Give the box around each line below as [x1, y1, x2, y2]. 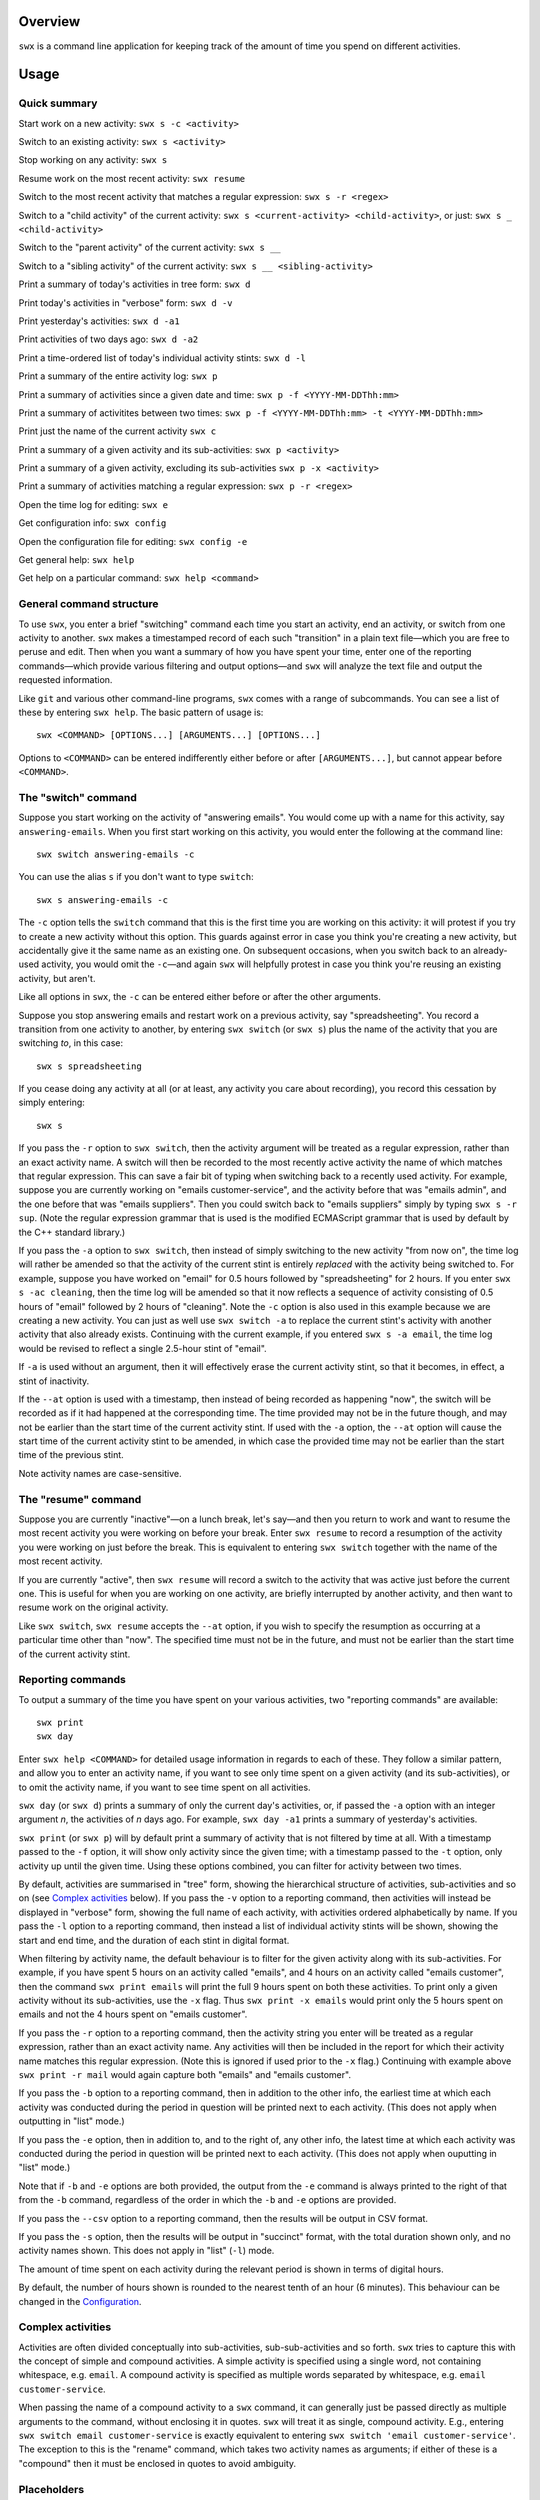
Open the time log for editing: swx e [18, 498, 169, 510]
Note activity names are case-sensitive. [18, 1467, 182, 1479]
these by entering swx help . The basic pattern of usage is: [18, 706, 264, 718]
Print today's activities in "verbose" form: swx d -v [18, 296, 234, 309]
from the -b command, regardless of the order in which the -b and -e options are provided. [18, 2194, 397, 2206]
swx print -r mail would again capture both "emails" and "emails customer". [18, 2069, 352, 2081]
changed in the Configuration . [18, 2295, 142, 2307]
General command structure [18, 597, 159, 611]
